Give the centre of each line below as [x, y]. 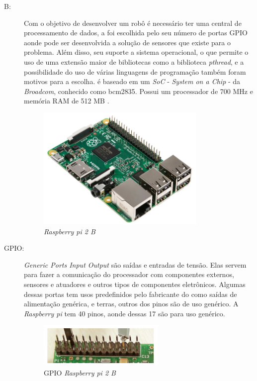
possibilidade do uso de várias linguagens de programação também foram [135, 71]
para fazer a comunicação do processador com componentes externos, [129, 274]
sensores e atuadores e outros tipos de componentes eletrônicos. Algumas [135, 284]
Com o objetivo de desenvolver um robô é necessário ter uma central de [133, 23]
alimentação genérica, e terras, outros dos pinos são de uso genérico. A [131, 304]
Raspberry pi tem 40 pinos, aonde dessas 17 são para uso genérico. [125, 313]
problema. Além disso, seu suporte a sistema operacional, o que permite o [136, 52]
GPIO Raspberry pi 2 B [80, 372]
